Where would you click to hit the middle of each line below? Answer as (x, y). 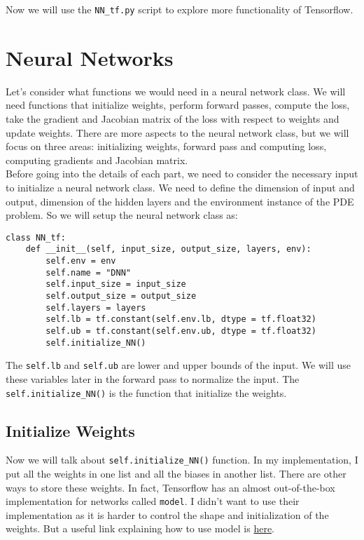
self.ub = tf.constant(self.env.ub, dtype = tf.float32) (181, 331)
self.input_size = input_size (116, 284)
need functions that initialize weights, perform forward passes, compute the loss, (178, 105)
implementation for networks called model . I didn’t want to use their (153, 501)
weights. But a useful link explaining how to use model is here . (140, 528)
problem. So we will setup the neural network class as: (122, 215)
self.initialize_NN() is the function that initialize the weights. (146, 392)
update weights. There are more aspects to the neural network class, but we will (177, 132)
